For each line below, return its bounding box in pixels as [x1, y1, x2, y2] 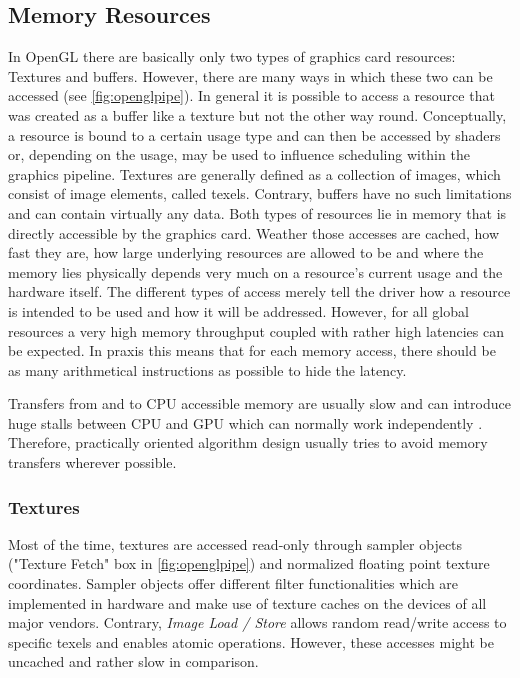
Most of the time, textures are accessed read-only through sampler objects [8, 533, 463, 554]
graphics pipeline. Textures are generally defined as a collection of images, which [8, 163, 501, 184]
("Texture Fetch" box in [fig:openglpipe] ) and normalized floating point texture [8, 553, 490, 574]
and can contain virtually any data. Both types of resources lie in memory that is [8, 202, 507, 223]
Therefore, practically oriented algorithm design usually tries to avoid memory [8, 432, 488, 453]
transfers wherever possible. [8, 452, 177, 473]
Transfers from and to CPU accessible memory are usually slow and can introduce [8, 393, 511, 414]
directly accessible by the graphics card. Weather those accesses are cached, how [8, 222, 500, 243]
